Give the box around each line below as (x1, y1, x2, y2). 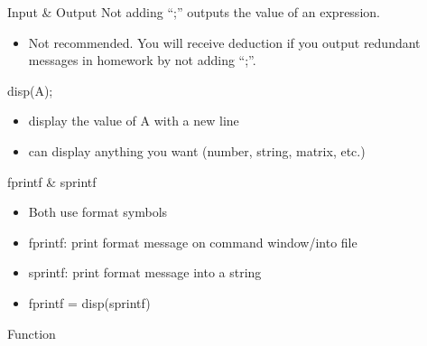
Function (7, 323, 56, 342)
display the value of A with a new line (28, 111, 239, 130)
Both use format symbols (28, 202, 168, 221)
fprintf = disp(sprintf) (28, 293, 151, 312)
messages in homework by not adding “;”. (28, 51, 256, 70)
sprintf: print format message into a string (28, 263, 262, 282)
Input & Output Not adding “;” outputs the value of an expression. (7, 3, 380, 21)
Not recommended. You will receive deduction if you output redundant (28, 33, 421, 51)
